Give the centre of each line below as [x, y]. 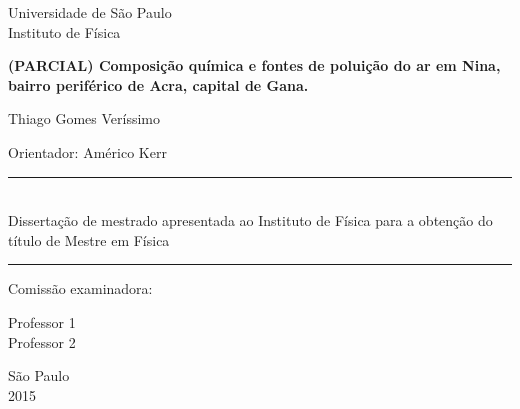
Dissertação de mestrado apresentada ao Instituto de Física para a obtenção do [250, 220]
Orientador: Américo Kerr [87, 151]
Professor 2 [42, 341]
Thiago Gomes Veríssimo [84, 118]
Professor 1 [42, 321]
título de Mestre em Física [89, 239]
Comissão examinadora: [80, 288]
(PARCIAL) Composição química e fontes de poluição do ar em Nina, [254, 65]
